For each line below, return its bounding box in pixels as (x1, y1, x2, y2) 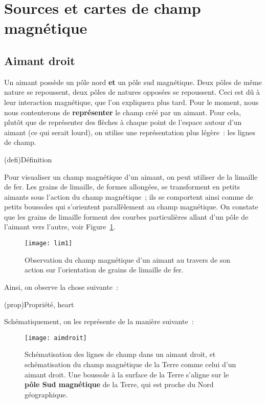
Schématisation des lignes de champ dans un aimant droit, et (25, 349, 216, 359)
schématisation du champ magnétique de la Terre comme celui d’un (25, 358, 236, 369)
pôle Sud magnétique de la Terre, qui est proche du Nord (25, 379, 214, 390)
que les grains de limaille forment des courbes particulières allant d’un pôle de (4, 211, 249, 222)
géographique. (25, 389, 68, 399)
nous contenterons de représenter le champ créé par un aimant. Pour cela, (4, 107, 241, 117)
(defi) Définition (4, 154, 52, 164)
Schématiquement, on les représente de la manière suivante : (4, 316, 194, 327)
